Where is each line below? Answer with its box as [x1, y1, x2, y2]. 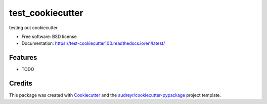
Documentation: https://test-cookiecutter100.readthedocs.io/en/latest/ [21, 40, 165, 46]
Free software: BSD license [21, 34, 77, 39]
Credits [9, 79, 33, 88]
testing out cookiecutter [9, 25, 58, 31]
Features [9, 53, 37, 62]
